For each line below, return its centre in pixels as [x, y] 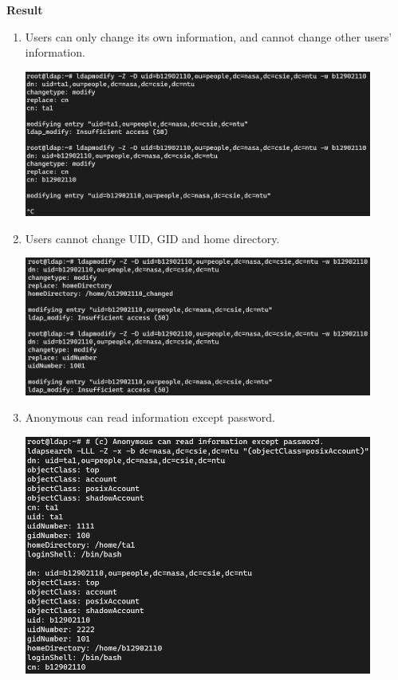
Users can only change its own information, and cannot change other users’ [209, 36]
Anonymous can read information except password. [150, 417]
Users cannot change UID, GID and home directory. [152, 238]
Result [25, 10]
